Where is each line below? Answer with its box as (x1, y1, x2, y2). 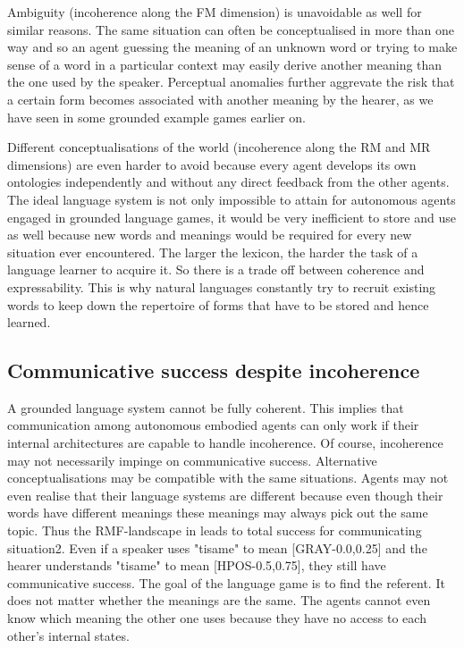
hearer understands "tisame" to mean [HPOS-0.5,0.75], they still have (7, 556, 386, 575)
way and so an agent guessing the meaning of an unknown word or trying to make (7, 38, 458, 56)
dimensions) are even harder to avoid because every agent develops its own (7, 155, 417, 173)
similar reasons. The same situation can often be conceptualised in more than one (7, 20, 454, 38)
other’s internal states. (7, 626, 130, 644)
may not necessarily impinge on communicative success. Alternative (7, 450, 377, 469)
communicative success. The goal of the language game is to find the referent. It (7, 573, 445, 592)
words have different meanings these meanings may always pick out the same (7, 503, 428, 522)
